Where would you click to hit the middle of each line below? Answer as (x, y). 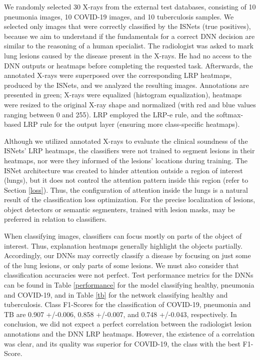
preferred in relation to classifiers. (55, 219)
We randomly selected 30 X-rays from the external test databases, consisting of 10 (130, 6)
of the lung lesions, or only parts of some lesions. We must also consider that (121, 265)
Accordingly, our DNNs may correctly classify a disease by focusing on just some (127, 255)
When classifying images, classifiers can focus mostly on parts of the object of (123, 236)
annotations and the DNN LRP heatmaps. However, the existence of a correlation (129, 334)
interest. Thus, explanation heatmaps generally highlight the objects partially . (123, 245)
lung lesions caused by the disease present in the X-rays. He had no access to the (128, 55)
